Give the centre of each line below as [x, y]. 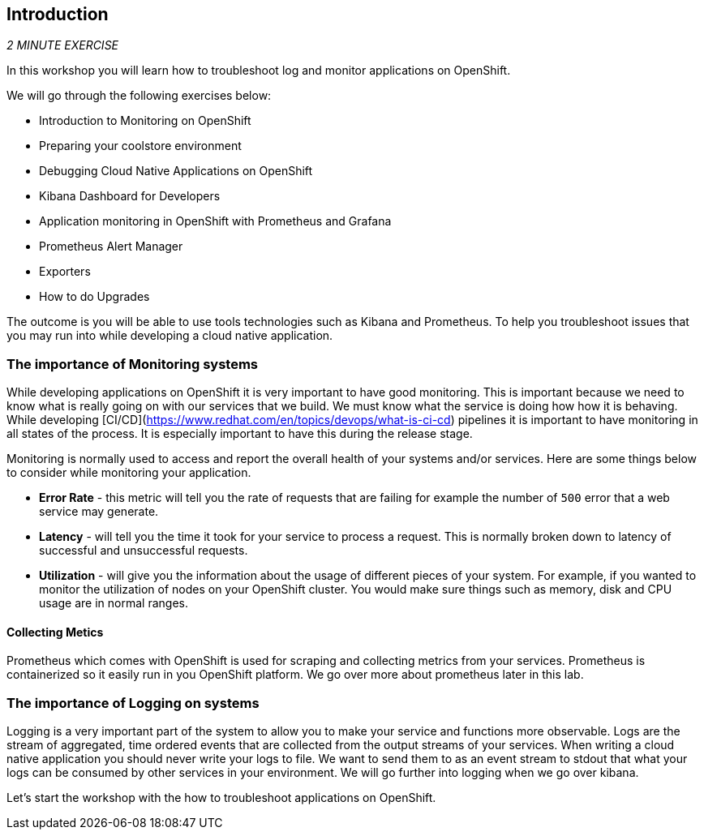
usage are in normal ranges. [114, 603]
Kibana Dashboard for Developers [130, 196]
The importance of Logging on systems [133, 703]
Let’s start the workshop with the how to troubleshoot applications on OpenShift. [221, 798]
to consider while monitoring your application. [129, 473]
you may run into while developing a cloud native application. [170, 336]
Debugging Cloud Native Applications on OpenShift [176, 171]
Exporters [65, 272]
